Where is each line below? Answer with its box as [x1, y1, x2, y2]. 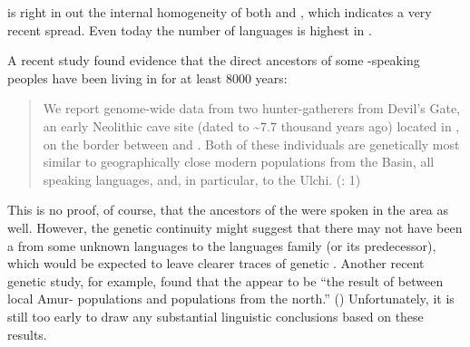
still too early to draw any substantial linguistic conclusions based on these [7, 306, 424, 325]
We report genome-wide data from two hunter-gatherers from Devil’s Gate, [43, 99, 460, 118]
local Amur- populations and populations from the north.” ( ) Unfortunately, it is [7, 289, 455, 308]
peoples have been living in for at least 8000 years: [7, 68, 288, 87]
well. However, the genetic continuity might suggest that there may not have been [7, 217, 463, 236]
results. [7, 324, 47, 343]
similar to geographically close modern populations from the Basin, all [43, 152, 435, 171]
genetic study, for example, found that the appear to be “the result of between [7, 271, 444, 290]
